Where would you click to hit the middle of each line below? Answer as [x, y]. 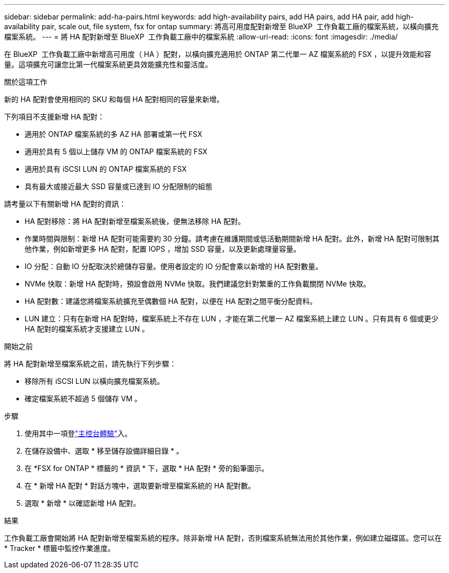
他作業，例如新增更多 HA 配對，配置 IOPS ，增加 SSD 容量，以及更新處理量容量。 [163, 249]
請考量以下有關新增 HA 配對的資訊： [65, 204]
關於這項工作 [26, 82]
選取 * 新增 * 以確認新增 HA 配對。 [83, 503]
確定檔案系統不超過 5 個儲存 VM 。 [83, 398]
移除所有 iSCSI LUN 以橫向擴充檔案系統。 [95, 381]
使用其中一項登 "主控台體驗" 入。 [78, 433]
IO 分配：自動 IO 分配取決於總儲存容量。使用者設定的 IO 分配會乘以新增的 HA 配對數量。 [174, 266]
